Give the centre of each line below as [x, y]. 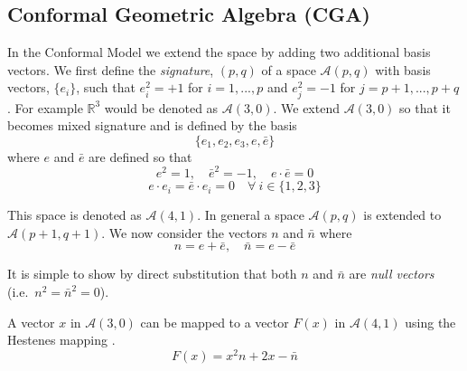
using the [430, 322]
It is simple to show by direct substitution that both [152, 274]
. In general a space [251, 215]
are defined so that [140, 156]
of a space [289, 69]
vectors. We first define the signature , [111, 69]
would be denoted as [161, 107]
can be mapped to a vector [215, 322]
